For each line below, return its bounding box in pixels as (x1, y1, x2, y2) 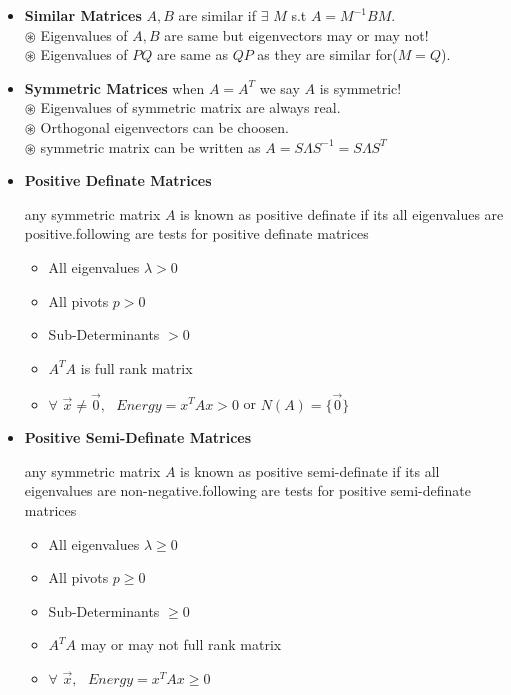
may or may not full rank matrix (80, 634, 282, 655)
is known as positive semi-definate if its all (180, 460, 440, 481)
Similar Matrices (24, 5, 142, 25)
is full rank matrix (80, 357, 193, 378)
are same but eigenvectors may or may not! (164, 24, 429, 45)
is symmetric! (319, 77, 402, 98)
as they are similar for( (257, 44, 398, 65)
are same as (157, 44, 228, 65)
